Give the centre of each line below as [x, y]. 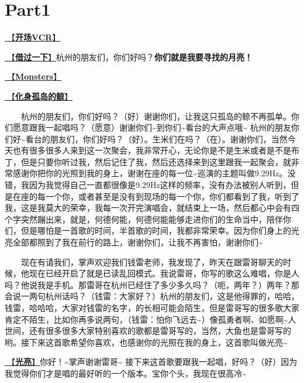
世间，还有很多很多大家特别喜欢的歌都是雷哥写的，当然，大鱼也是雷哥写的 [148, 331]
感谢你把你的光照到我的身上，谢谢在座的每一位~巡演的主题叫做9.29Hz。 [150, 173]
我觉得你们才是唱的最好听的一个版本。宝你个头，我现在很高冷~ [126, 373]
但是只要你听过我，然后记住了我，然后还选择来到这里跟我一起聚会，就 [156, 161]
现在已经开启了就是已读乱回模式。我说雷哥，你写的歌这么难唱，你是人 [164, 273]
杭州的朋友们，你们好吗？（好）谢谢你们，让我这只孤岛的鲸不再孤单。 [156, 116]
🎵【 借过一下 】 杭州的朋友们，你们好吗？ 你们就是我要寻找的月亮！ [129, 57]
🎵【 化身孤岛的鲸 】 [39, 96]
